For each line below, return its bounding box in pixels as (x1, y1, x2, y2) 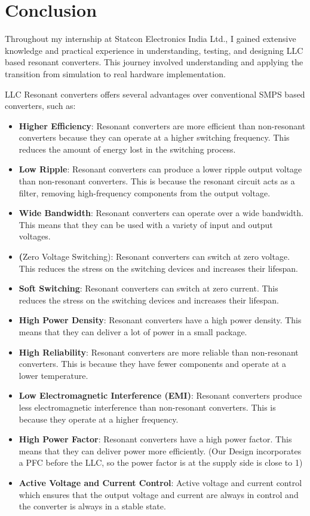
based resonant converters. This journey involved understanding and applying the (5, 56, 303, 68)
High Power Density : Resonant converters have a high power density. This (19, 314, 302, 326)
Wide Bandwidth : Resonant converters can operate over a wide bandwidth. (19, 207, 303, 219)
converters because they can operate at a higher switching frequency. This (19, 131, 290, 144)
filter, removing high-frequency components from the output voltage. (19, 186, 271, 199)
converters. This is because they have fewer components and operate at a (19, 357, 287, 370)
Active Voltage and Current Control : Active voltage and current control (19, 476, 302, 488)
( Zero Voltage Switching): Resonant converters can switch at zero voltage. (19, 250, 290, 263)
